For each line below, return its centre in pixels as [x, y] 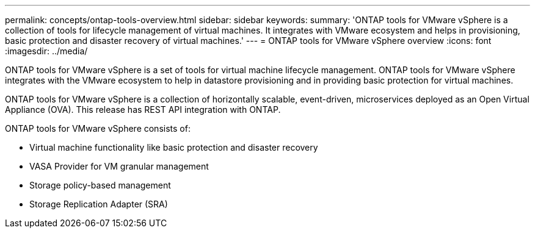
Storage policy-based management [100, 185]
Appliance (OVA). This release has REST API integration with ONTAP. [143, 109]
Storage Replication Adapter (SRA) [99, 204]
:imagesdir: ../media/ [46, 51]
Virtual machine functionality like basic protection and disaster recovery [174, 147]
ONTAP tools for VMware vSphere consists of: [98, 128]
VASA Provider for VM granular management [119, 166]
